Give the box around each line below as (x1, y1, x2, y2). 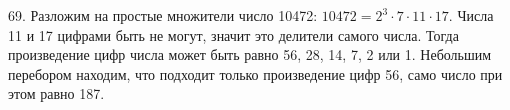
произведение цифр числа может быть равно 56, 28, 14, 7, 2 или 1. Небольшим (8, 44, 492, 65)
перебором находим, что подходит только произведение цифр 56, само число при (8, 63, 503, 84)
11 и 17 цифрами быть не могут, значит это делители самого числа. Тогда (8, 24, 459, 45)
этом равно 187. (8, 83, 105, 104)
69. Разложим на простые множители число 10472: (8, 5, 318, 25)
